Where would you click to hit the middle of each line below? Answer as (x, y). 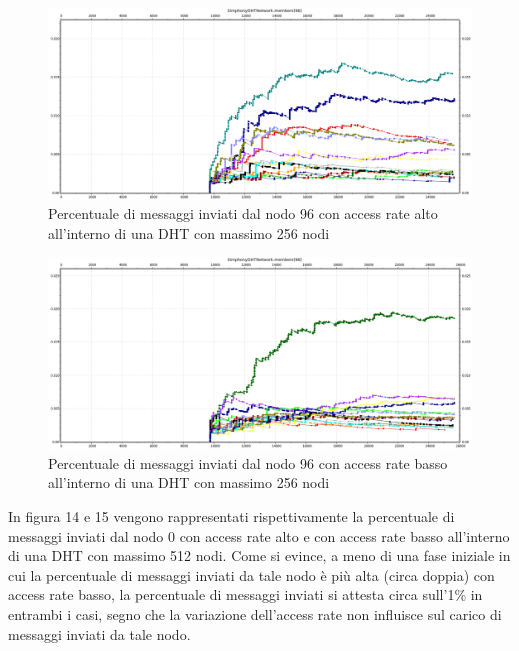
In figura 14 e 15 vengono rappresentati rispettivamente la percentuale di (231, 515)
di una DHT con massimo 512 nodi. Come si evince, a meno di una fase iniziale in (259, 555)
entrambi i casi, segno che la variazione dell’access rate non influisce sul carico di (255, 613)
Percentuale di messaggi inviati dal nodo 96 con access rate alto (243, 213)
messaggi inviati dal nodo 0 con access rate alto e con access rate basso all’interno (259, 535)
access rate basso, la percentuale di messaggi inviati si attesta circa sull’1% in (245, 594)
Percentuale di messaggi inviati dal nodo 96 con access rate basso (248, 462)
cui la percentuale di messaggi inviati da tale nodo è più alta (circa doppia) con (251, 574)
